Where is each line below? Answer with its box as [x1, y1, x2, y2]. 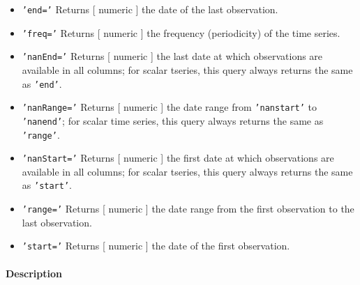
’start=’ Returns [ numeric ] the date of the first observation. [22, 238, 290, 253]
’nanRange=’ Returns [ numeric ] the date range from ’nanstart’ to [22, 100, 317, 114]
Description [6, 265, 63, 280]
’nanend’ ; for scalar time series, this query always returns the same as [22, 113, 324, 128]
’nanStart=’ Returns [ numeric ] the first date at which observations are [22, 151, 334, 165]
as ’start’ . [22, 178, 73, 192]
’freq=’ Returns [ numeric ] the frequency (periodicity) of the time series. [22, 25, 340, 40]
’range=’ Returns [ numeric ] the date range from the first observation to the [22, 201, 354, 216]
